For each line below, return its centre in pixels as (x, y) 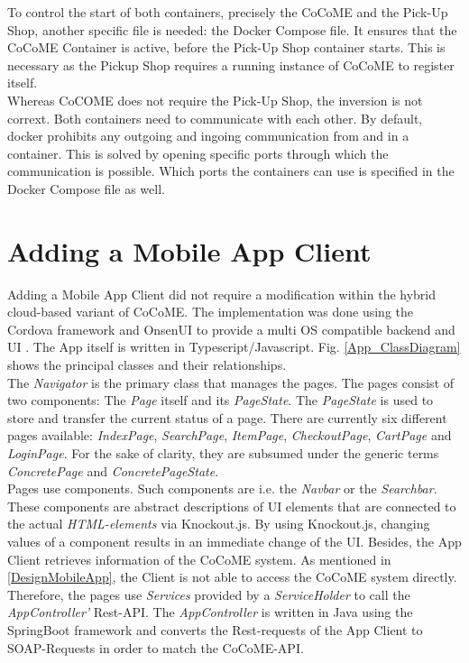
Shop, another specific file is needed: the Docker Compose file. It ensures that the (232, 29)
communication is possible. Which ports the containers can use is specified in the (231, 171)
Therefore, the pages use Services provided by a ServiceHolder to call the (209, 594)
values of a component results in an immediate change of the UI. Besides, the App (234, 541)
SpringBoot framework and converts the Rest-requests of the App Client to (215, 629)
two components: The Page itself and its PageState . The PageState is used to (221, 400)
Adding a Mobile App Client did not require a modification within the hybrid (222, 294)
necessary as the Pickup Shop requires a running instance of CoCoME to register (231, 64)
